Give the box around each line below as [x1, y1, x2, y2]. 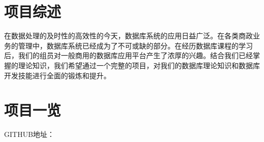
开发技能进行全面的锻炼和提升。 [4, 70, 111, 80]
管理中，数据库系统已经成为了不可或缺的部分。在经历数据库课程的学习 [18, 40, 253, 51]
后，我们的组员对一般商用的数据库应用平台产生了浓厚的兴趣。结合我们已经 [4, 50, 253, 61]
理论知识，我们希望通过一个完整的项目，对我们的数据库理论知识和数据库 [18, 60, 260, 70]
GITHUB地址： [4, 129, 55, 139]
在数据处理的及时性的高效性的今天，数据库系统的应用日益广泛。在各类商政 [4, 30, 253, 41]
